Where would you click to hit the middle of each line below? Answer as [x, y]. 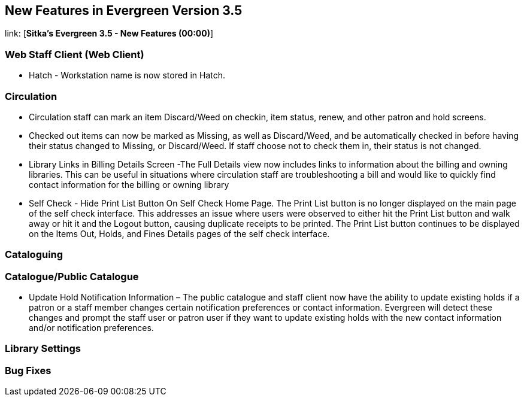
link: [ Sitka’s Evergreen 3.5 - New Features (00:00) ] [109, 34]
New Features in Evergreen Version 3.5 [124, 10]
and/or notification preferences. [91, 328]
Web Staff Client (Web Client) [75, 54]
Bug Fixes [28, 370]
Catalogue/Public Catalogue [72, 276]
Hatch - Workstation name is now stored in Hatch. [127, 75]
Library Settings [43, 349]
